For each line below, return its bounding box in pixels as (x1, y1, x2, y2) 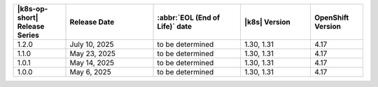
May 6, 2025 (69, 67, 111, 76)
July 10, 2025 (69, 39, 115, 49)
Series (17, 30, 40, 40)
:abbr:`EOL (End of (157, 13, 220, 22)
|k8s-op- (17, 4, 48, 13)
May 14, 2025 (69, 58, 115, 67)
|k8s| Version (244, 18, 290, 27)
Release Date (69, 18, 115, 27)
